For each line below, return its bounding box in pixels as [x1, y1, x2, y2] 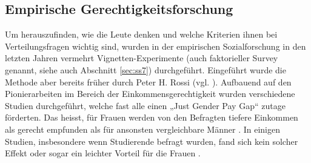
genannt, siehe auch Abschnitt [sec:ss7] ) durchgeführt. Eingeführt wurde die [5, 63, 286, 76]
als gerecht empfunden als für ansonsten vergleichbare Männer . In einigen [5, 122, 280, 135]
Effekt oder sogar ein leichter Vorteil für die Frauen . [5, 147, 201, 159]
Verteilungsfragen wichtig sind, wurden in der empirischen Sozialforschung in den [5, 39, 306, 52]
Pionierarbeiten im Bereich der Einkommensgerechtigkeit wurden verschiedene [5, 87, 295, 100]
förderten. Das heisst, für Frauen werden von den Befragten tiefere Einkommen [5, 111, 298, 124]
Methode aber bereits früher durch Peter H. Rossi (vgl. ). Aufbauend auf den [5, 75, 292, 88]
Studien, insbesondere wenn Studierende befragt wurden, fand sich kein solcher [5, 135, 298, 147]
